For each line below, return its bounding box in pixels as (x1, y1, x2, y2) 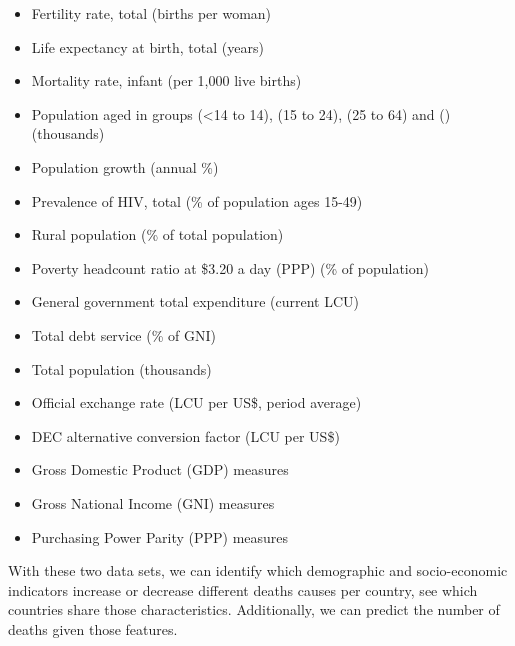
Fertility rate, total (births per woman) (31, 3, 272, 23)
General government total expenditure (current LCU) (31, 291, 359, 312)
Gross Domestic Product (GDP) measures (31, 459, 289, 480)
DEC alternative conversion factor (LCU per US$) (31, 425, 340, 446)
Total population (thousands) (31, 358, 212, 379)
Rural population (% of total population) (31, 224, 284, 245)
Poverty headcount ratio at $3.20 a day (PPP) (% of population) (31, 257, 429, 278)
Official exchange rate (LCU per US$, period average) (31, 392, 362, 413)
